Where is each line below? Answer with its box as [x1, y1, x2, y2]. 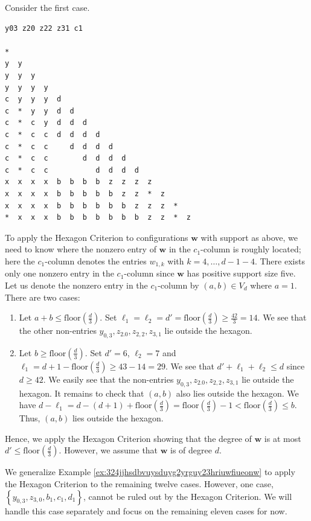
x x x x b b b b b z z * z [5, 189, 165, 198]
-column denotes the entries [45, 254, 147, 267]
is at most [264, 432, 301, 444]
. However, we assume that [59, 444, 158, 456]
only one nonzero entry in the [5, 267, 114, 280]
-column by [158, 278, 199, 291]
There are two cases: [5, 290, 80, 303]
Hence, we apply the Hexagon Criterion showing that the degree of [5, 432, 252, 444]
